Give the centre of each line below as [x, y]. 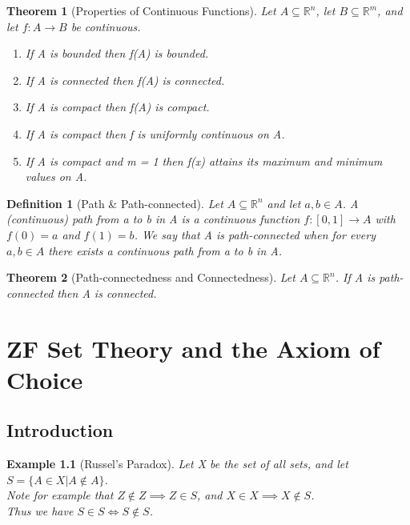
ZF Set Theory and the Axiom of [193, 348]
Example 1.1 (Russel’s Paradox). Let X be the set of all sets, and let [177, 464]
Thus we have [40, 510]
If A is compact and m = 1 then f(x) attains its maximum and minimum [204, 160]
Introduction [60, 430]
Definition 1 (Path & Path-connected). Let [115, 203]
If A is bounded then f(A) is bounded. [117, 53]
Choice [45, 379]
